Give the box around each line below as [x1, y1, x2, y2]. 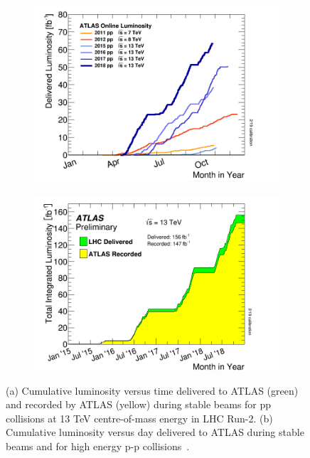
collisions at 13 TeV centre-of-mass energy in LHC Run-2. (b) [6, 410, 273, 425]
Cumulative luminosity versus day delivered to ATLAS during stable [6, 425, 304, 440]
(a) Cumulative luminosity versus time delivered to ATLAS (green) [6, 383, 299, 398]
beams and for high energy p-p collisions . [6, 438, 190, 453]
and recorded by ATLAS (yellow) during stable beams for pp [6, 397, 272, 412]
